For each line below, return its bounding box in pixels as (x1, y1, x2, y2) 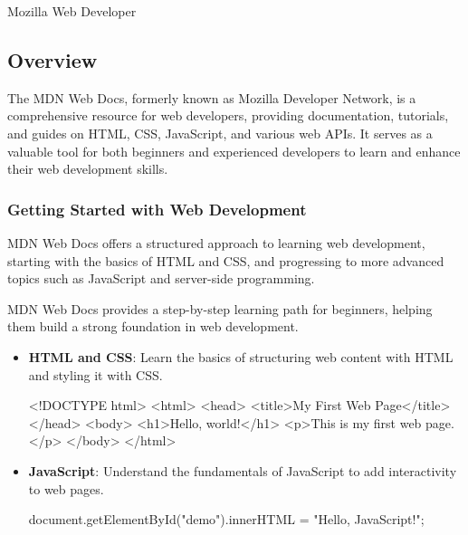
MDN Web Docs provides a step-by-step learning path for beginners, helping (7, 299, 433, 318)
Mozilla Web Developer (7, 2, 137, 20)
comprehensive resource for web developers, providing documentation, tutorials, (7, 106, 449, 125)
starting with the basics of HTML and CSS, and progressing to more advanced (7, 251, 444, 270)
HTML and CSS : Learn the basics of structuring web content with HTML (28, 347, 454, 366)
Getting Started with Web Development (7, 197, 307, 220)
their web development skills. (7, 159, 168, 178)
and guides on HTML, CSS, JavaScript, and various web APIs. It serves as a (7, 123, 433, 142)
